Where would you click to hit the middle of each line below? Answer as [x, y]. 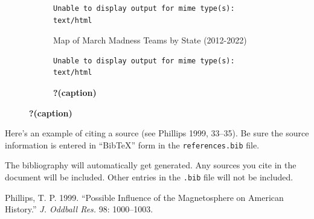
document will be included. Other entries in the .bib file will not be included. [149, 177]
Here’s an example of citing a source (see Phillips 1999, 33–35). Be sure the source [157, 133]
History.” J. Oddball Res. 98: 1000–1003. [79, 209]
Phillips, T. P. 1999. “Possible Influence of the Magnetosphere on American [144, 197]
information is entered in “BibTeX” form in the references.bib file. [132, 144]
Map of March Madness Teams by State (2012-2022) [150, 40]
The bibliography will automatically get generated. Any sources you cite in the [151, 165]
